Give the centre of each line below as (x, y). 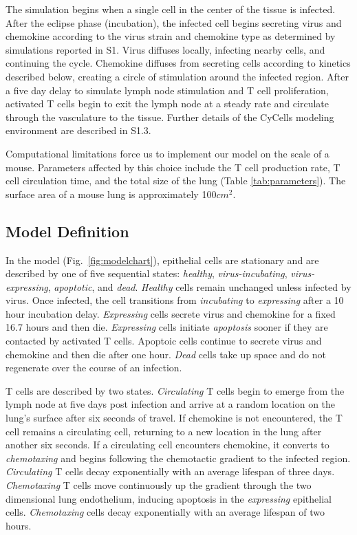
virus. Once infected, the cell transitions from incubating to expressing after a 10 (175, 300)
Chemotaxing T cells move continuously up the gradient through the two (159, 485)
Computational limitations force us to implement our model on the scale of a (167, 153)
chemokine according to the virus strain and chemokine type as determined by (171, 36)
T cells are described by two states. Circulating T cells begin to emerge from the (175, 390)
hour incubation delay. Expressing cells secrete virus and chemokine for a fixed (171, 313)
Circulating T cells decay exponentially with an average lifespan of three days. (170, 471)
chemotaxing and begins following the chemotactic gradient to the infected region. (178, 458)
